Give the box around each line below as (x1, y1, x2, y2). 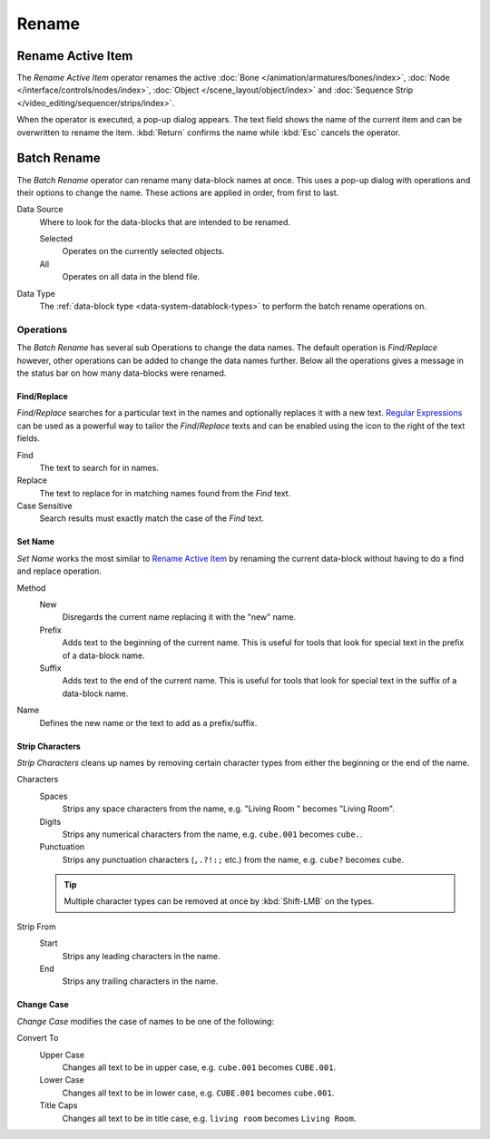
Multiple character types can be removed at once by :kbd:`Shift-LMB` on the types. (64, 896, 375, 907)
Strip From (16, 921, 56, 932)
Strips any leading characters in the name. (62, 950, 220, 961)
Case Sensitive (16, 500, 73, 512)
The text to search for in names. (39, 462, 159, 473)
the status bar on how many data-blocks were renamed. (16, 368, 227, 378)
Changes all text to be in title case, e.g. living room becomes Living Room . (62, 1113, 357, 1124)
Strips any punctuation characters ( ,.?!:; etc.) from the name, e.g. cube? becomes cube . (62, 854, 404, 865)
